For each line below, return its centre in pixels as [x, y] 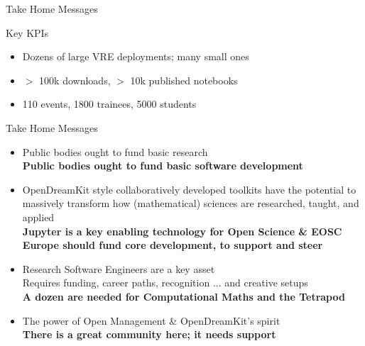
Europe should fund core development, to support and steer [173, 245]
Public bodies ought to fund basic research [115, 151]
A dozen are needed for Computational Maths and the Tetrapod [184, 296]
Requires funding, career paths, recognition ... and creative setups [165, 283]
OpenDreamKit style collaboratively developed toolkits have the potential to [189, 189]
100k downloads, [75, 80]
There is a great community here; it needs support [149, 334]
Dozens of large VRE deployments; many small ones [136, 56]
